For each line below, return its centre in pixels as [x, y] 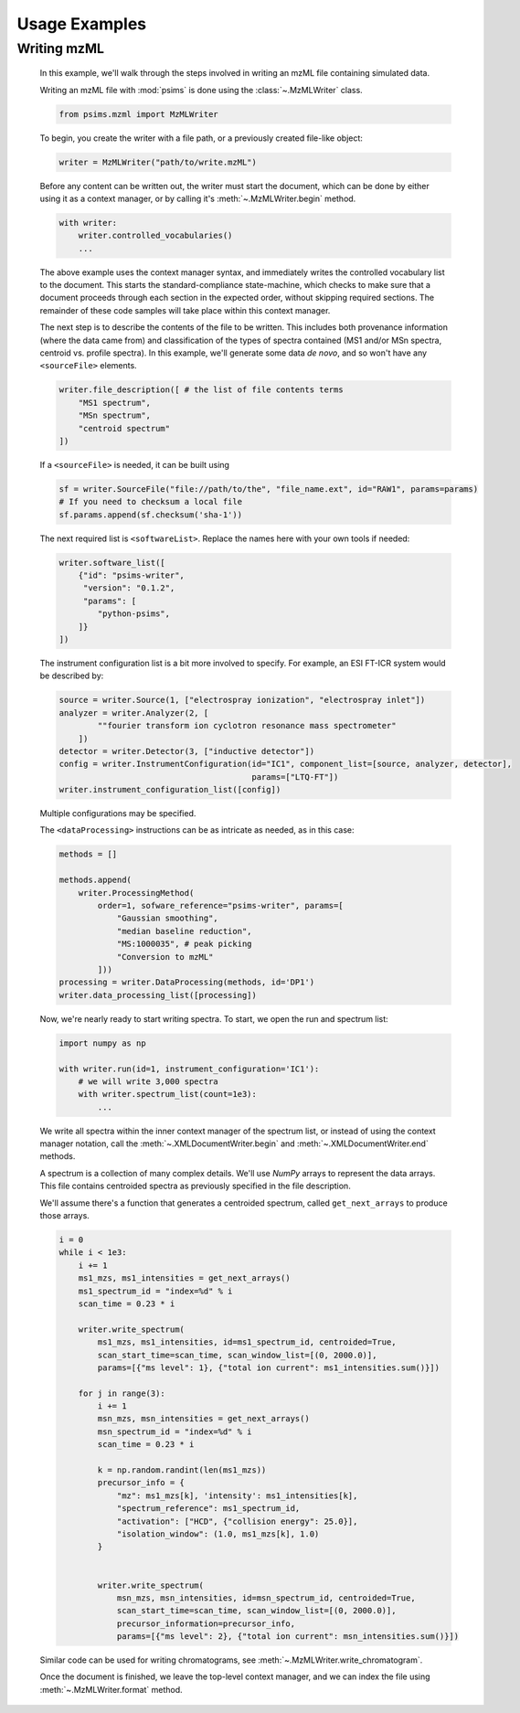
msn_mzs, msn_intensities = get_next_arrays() [203, 1419]
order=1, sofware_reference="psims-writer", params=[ [220, 906]
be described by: [72, 676]
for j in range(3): [122, 1393]
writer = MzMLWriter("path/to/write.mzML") [158, 162]
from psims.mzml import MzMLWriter [138, 114]
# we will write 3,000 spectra [148, 1081]
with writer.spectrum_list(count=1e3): [168, 1094]
